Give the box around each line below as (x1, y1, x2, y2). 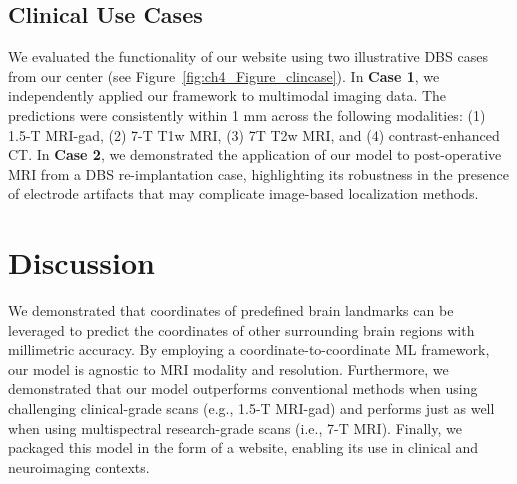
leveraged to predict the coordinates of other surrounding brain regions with (8, 319, 475, 340)
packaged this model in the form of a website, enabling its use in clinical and (8, 437, 479, 458)
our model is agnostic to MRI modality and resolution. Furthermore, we (8, 358, 449, 379)
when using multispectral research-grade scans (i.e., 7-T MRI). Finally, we (8, 417, 462, 438)
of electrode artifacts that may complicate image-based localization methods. (8, 183, 479, 204)
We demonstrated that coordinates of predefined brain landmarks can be (8, 300, 454, 321)
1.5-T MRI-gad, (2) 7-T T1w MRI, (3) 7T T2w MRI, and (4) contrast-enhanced (8, 124, 500, 145)
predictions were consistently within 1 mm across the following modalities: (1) (8, 104, 486, 125)
